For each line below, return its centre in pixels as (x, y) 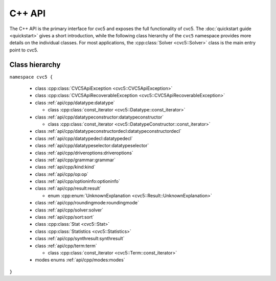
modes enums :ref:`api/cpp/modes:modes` (80, 260)
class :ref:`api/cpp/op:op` (62, 174)
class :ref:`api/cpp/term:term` (66, 246)
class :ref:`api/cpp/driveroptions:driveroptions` (84, 153)
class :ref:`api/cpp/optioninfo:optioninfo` (77, 181)
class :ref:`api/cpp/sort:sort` (65, 217)
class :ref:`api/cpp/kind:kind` (65, 167)
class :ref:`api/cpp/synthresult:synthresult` (80, 239)
